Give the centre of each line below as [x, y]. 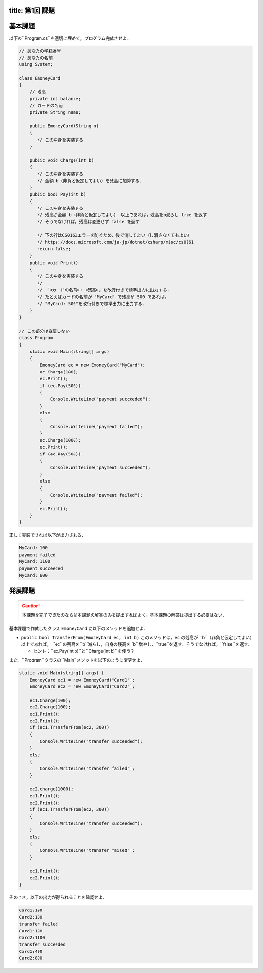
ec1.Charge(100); [50, 700]
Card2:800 [31, 958]
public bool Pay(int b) [58, 194]
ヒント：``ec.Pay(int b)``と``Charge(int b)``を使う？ [84, 651]
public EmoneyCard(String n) [64, 126]
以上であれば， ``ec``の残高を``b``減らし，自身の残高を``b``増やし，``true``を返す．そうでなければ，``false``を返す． [137, 644]
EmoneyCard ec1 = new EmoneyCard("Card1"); [82, 680]
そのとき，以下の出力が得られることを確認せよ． [58, 897]
